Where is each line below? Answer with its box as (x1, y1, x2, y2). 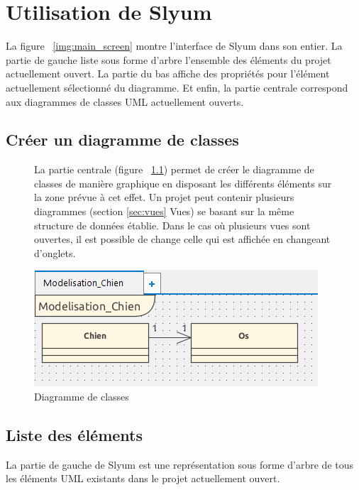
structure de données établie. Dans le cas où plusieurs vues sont (34, 217, 311, 232)
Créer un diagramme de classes (6, 129, 239, 151)
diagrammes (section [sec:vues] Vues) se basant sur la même (34, 204, 294, 219)
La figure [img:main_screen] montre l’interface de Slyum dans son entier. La (6, 38, 343, 53)
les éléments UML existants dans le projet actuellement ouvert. (6, 471, 280, 486)
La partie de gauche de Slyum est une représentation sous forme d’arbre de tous (6, 457, 354, 472)
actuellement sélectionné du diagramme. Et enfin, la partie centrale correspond (6, 80, 348, 94)
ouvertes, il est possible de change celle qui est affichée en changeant (34, 232, 331, 246)
